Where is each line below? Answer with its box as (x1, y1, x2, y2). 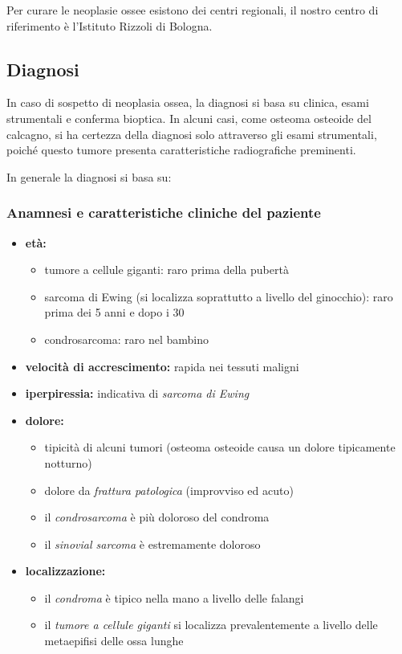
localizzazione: (25, 562, 106, 579)
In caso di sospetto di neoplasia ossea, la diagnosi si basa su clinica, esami (6, 94, 369, 111)
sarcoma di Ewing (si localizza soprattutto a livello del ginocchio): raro (44, 288, 393, 305)
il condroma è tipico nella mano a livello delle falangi (44, 589, 304, 606)
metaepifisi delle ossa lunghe (44, 632, 184, 649)
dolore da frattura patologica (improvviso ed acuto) (44, 481, 294, 498)
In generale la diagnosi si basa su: (6, 168, 172, 185)
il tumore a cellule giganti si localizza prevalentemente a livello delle (44, 616, 378, 633)
